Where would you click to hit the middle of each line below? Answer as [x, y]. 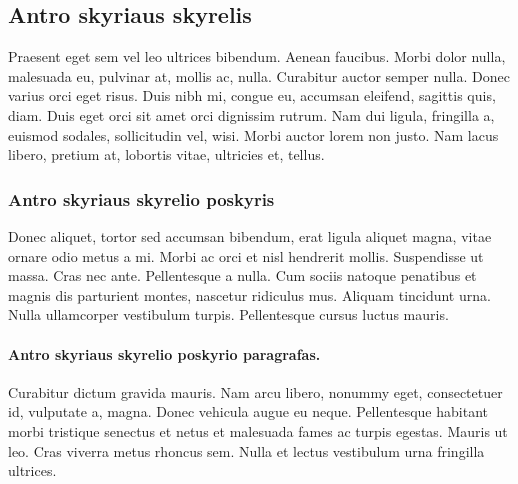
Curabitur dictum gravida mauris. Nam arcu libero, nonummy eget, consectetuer [255, 391]
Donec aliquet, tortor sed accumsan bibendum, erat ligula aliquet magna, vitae [250, 235]
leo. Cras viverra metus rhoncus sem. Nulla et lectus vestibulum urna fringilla [246, 450]
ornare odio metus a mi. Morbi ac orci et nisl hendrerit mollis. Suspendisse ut [246, 255]
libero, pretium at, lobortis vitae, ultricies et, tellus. [166, 154]
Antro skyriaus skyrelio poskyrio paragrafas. [164, 353]
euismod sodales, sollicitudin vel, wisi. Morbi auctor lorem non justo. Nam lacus [253, 134]
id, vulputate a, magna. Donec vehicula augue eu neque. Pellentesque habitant [248, 411]
